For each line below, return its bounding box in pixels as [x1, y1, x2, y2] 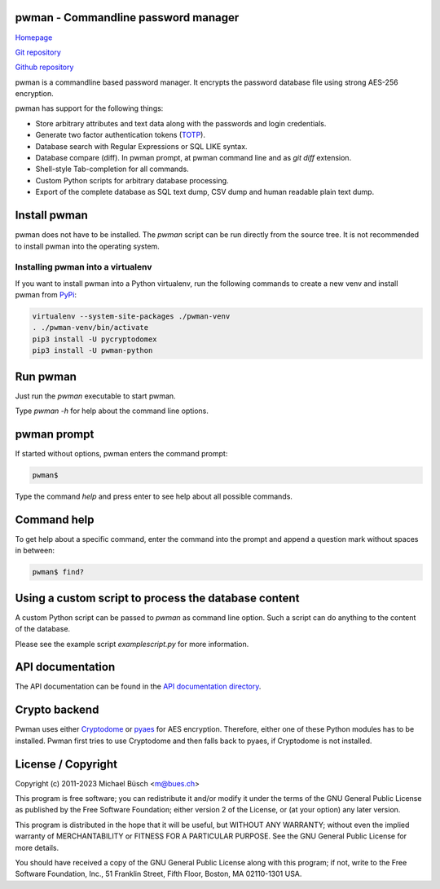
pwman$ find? [32, 567, 85, 577]
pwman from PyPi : [15, 290, 77, 300]
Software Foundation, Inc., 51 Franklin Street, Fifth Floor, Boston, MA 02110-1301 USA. [15, 869, 302, 879]
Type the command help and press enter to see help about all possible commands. [15, 491, 293, 501]
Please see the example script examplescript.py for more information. [15, 639, 249, 649]
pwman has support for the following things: [15, 103, 164, 113]
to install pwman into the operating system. [15, 241, 161, 251]
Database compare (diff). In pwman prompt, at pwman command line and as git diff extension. [35, 153, 352, 163]
